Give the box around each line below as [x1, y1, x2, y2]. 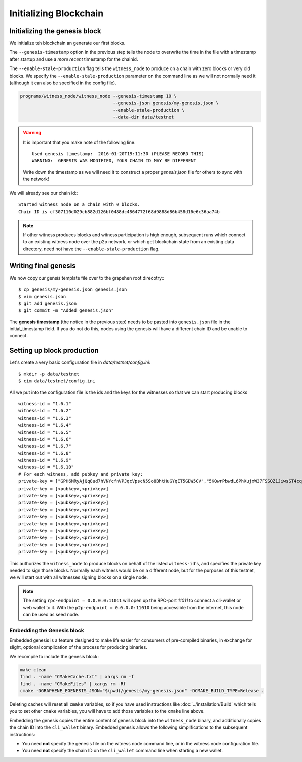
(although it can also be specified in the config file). [9, 80, 116, 86]
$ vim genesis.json [18, 294, 66, 299]
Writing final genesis [9, 261, 76, 270]
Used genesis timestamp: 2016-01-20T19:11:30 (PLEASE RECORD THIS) [32, 151, 204, 156]
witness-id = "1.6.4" [18, 422, 71, 428]
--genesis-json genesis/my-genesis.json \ [112, 100, 219, 106]
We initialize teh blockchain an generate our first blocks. [9, 40, 126, 46]
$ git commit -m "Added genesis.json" [18, 308, 114, 313]
